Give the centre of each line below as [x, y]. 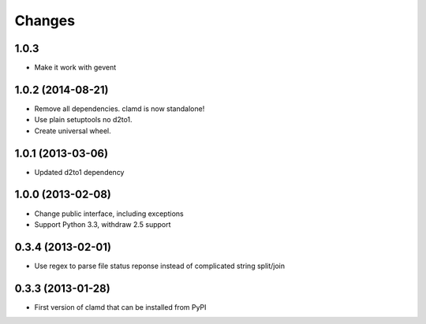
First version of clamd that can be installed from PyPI [120, 307]
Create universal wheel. [73, 131]
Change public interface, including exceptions [109, 214]
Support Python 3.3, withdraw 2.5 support [103, 224]
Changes [45, 20]
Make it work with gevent [75, 68]
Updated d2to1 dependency [79, 172]
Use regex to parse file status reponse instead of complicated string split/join [160, 266]
